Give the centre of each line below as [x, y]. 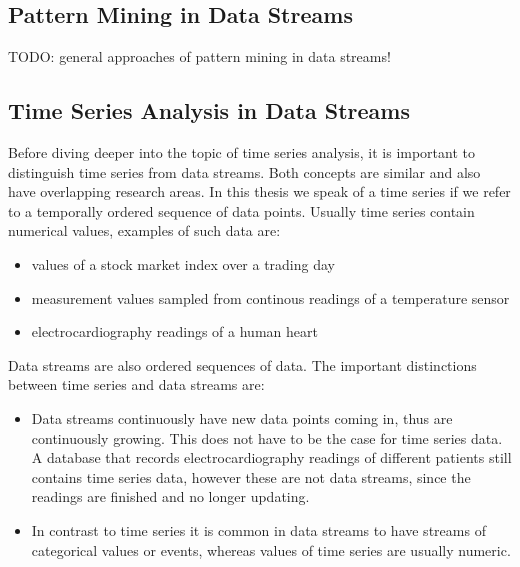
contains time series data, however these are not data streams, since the [251, 476]
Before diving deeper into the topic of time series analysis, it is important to [241, 152]
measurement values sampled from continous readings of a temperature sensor [270, 297]
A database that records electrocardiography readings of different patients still [271, 457]
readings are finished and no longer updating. [170, 496]
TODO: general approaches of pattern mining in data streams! [199, 56]
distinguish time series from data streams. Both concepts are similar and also [244, 171]
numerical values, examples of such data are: [144, 230]
